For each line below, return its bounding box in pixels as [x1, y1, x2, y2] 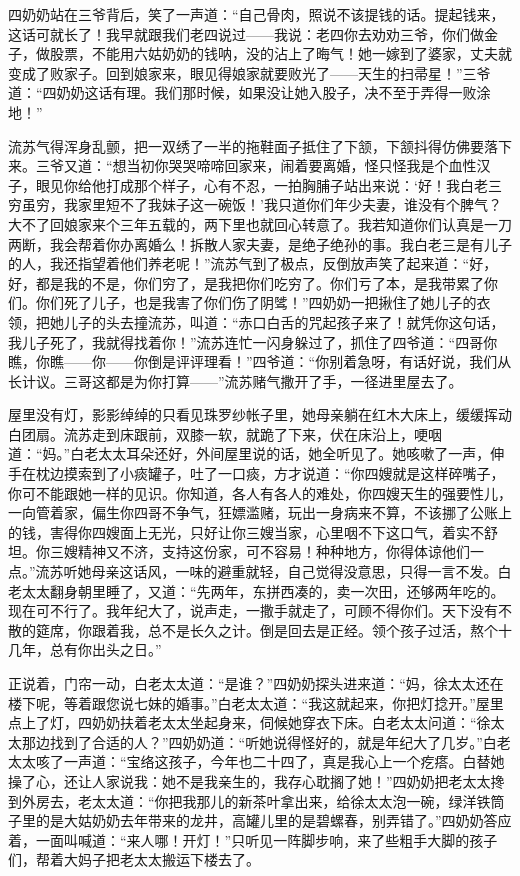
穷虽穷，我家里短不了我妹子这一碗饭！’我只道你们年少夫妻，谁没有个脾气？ [8, 194, 502, 215]
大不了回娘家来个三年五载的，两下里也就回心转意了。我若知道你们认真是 [8, 213, 484, 234]
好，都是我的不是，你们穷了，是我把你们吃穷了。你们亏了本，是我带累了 [8, 272, 484, 293]
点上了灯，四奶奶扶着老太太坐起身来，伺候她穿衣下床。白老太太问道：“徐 [8, 712, 491, 733]
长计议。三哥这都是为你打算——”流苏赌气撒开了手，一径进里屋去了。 [8, 370, 463, 391]
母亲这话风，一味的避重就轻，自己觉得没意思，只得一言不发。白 [91, 561, 512, 582]
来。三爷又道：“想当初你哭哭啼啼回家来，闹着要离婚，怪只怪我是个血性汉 [8, 155, 491, 176]
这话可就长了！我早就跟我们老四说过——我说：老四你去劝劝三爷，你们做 [8, 23, 484, 44]
